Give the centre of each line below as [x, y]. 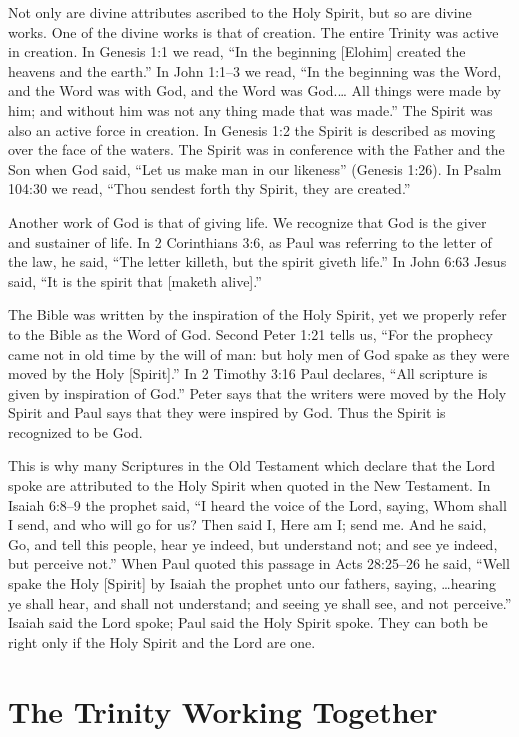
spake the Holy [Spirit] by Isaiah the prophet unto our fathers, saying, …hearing [252, 583]
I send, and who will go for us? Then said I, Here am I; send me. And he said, [247, 524]
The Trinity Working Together [223, 710]
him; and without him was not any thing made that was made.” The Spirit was [250, 109]
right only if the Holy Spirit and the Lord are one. [162, 641]
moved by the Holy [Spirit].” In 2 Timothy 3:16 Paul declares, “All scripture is [248, 373]
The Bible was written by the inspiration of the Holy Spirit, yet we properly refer [257, 314]
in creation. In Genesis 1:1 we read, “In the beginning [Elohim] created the [237, 51]
